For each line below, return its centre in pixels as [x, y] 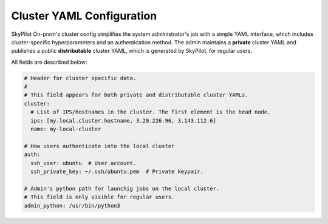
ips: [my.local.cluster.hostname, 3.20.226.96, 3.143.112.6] [124, 120]
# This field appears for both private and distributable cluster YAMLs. [136, 95]
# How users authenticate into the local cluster [99, 146]
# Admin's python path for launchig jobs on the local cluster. [122, 188]
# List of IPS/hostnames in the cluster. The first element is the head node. [151, 112]
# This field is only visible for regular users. [99, 197]
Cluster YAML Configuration [84, 16]
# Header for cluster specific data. [80, 78]
